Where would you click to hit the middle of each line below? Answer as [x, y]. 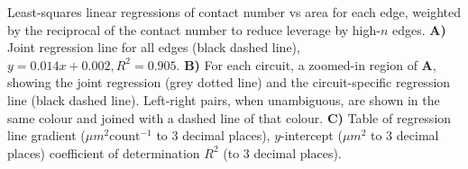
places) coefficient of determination [104, 152]
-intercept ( [312, 135]
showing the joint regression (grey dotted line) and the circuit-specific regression [229, 82]
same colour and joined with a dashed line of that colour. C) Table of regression [229, 117]
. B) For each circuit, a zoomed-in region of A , [306, 64]
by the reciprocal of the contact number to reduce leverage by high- [194, 29]
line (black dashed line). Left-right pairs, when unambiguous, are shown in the [224, 99]
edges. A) [419, 29]
